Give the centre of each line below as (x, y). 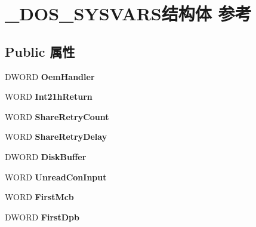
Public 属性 (40, 51)
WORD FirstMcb (39, 197)
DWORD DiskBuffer (46, 156)
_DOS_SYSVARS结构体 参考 (128, 13)
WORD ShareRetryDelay (56, 136)
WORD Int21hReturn (49, 96)
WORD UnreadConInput (56, 177)
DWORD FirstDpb (42, 217)
